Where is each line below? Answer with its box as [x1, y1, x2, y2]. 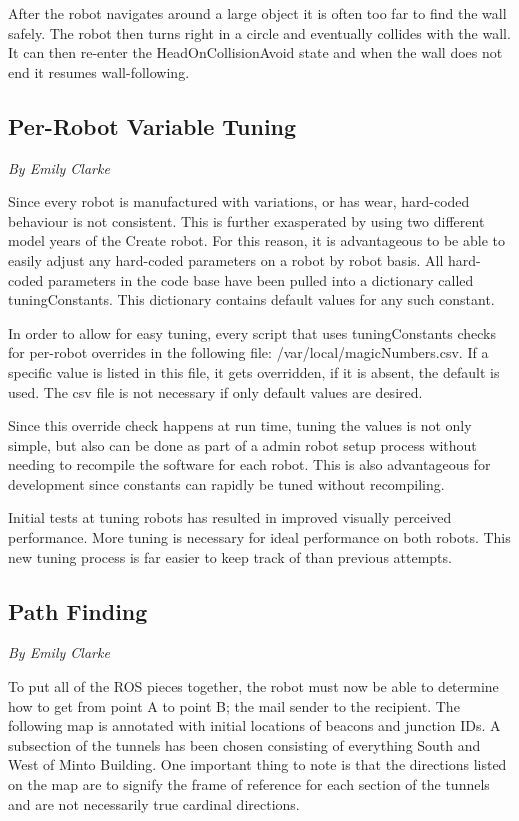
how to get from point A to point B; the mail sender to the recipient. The [8, 695, 460, 716]
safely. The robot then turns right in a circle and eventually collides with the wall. [8, 22, 511, 43]
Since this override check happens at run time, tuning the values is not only [8, 415, 472, 436]
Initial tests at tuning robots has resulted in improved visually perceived [8, 507, 452, 528]
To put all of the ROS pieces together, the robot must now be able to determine [8, 676, 499, 697]
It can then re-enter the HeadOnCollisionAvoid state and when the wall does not [8, 42, 503, 63]
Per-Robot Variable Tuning [8, 110, 297, 141]
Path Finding [8, 595, 148, 626]
